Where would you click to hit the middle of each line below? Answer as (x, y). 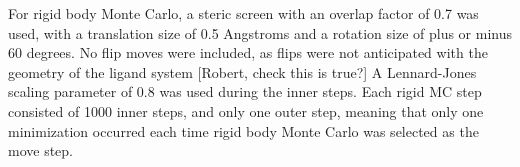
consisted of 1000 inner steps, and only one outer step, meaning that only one (246, 110)
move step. (41, 150)
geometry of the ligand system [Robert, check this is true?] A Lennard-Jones (242, 71)
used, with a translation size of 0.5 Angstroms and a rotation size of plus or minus (260, 32)
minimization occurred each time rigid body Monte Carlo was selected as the (243, 130)
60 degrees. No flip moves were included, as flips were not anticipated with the (248, 52)
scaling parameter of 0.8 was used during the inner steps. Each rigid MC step (245, 91)
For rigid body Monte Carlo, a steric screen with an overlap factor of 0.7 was (243, 13)
